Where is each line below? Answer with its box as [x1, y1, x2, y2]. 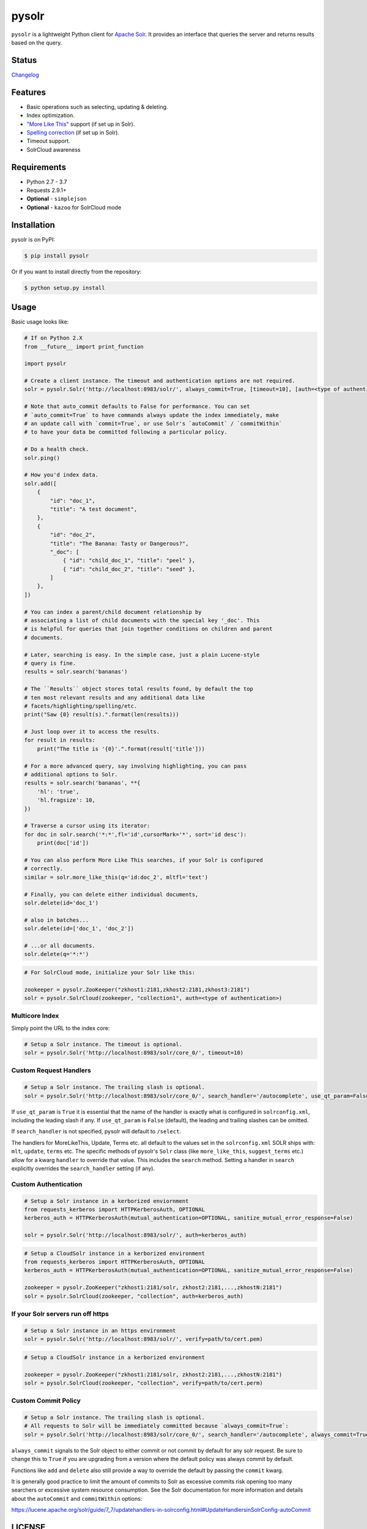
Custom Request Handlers [11, 1066, 91, 1075]
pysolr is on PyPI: [11, 235, 55, 243]
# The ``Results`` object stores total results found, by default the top [24, 686, 254, 692]
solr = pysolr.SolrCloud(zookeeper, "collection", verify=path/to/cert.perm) [24, 1379, 263, 1386]
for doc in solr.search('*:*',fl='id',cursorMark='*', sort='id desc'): [24, 831, 247, 838]
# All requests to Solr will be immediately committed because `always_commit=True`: [24, 1423, 289, 1429]
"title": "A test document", [50, 505, 138, 513]
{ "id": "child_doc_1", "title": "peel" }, [62, 557, 196, 564]
